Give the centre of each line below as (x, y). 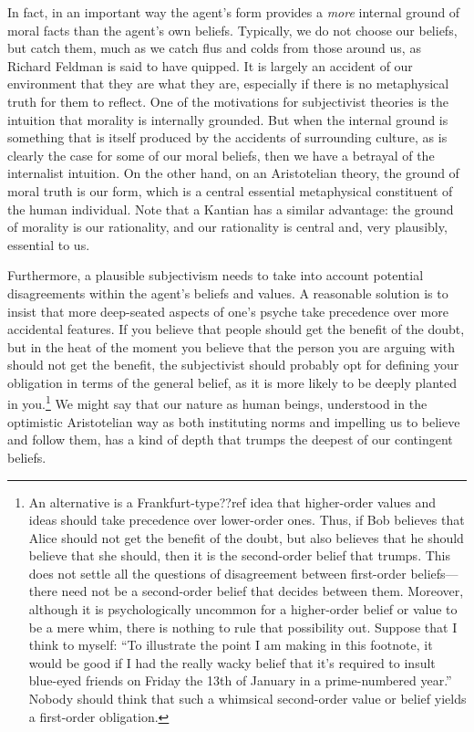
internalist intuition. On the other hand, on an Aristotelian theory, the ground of (233, 173)
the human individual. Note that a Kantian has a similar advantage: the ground (231, 209)
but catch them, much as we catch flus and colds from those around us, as (214, 48)
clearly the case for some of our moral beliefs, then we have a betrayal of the (221, 155)
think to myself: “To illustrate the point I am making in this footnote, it (231, 645)
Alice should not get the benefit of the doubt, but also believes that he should (246, 537)
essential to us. (49, 244)
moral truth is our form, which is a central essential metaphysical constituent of (230, 190)
